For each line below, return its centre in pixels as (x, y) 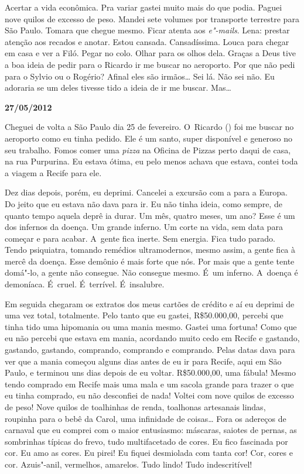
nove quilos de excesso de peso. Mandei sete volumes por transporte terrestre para (152, 18)
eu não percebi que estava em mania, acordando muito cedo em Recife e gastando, (152, 338)
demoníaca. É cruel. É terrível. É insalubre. (85, 284)
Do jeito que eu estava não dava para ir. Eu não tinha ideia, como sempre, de (144, 203)
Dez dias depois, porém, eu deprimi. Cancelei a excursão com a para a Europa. (146, 192)
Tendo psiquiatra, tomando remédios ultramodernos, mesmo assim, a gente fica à (150, 250)
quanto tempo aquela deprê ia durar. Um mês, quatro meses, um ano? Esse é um (150, 215)
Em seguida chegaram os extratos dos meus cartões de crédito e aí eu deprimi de (150, 303)
